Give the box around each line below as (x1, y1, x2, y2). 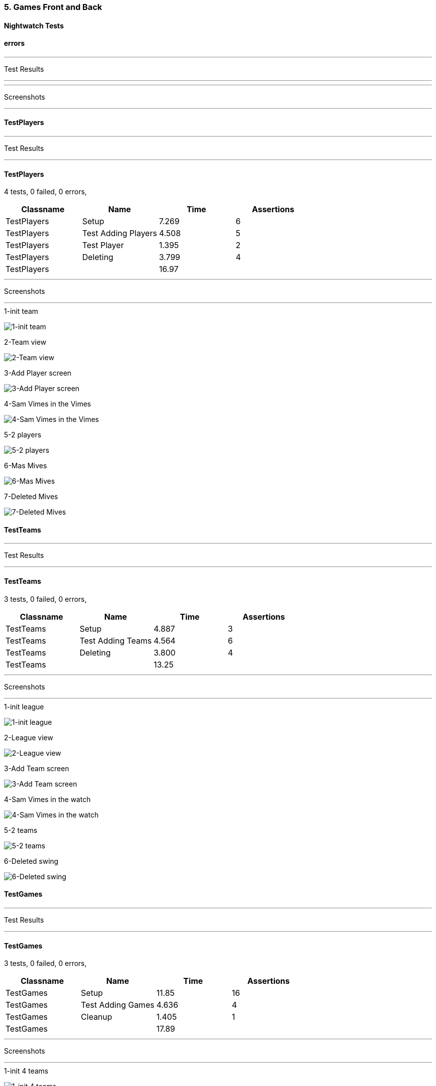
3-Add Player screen (4, 369, 72, 378)
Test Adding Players (82, 228, 157, 239)
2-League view (4, 733, 53, 742)
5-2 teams (4, 825, 38, 834)
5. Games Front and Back (4, 2, 103, 12)
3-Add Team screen (4, 764, 69, 773)
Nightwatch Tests (4, 21, 64, 30)
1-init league (4, 702, 44, 711)
